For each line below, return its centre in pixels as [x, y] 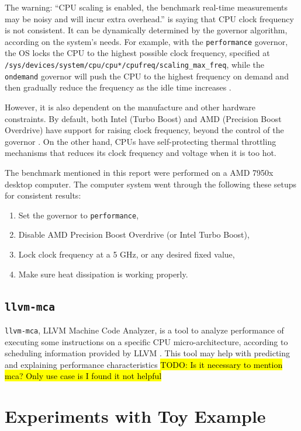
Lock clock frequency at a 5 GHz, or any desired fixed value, [127, 254]
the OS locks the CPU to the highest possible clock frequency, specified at [137, 53]
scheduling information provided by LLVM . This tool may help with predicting [148, 353]
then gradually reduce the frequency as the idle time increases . [118, 87]
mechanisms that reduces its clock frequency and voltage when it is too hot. [141, 153]
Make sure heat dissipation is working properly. [103, 274]
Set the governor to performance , [79, 215]
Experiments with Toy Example [135, 416]
